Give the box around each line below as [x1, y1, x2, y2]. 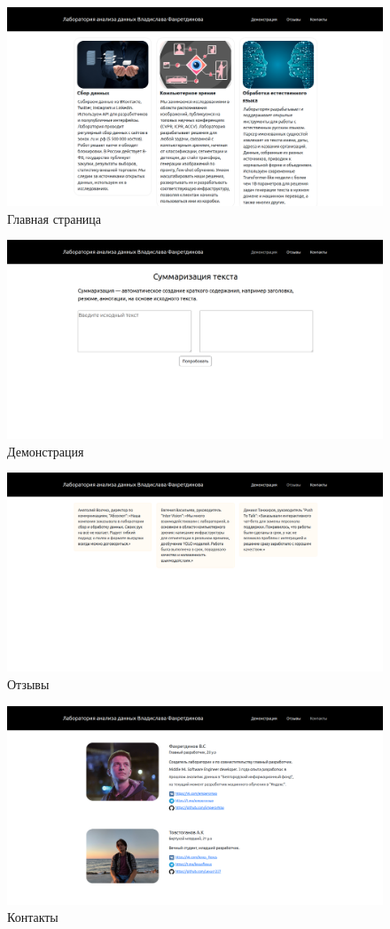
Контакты [7, 908, 58, 926]
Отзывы [7, 674, 50, 693]
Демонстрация [7, 441, 84, 460]
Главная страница [7, 209, 102, 227]
